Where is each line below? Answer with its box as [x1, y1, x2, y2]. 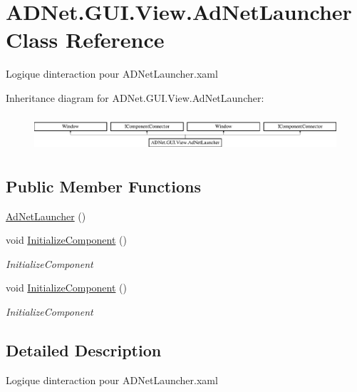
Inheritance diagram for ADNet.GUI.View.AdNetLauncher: [6, 90, 264, 105]
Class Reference [6, 25, 165, 54]
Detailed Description [6, 339, 162, 361]
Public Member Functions [6, 175, 201, 197]
